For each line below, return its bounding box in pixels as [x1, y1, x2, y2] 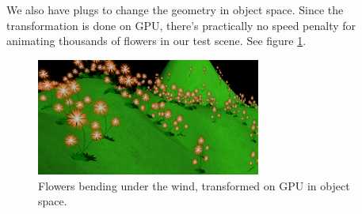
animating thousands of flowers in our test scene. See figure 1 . [6, 32, 307, 49]
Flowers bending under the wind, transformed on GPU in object [38, 177, 350, 193]
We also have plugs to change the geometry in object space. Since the [6, 2, 344, 17]
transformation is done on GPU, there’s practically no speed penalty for [6, 17, 356, 33]
